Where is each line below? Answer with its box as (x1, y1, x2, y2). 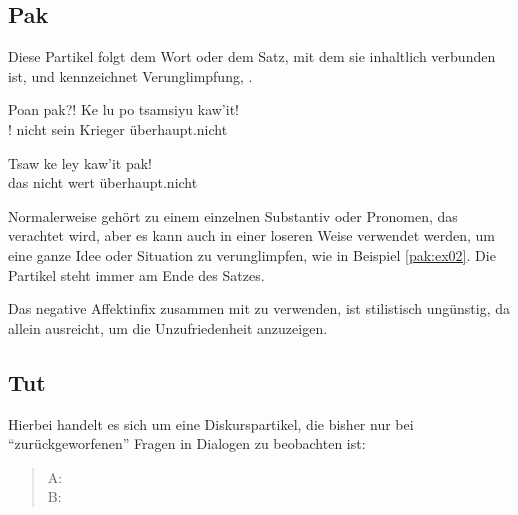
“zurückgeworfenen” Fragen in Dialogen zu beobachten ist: (8, 433, 366, 454)
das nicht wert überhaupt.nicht (8, 172, 198, 193)
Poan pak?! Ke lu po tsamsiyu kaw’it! (8, 99, 239, 120)
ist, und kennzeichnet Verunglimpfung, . (8, 65, 253, 86)
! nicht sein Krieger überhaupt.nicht (8, 118, 228, 139)
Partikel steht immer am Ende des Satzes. (8, 264, 265, 285)
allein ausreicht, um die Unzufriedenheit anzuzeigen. (8, 317, 328, 338)
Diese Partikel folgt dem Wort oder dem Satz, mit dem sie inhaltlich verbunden (8, 46, 496, 67)
